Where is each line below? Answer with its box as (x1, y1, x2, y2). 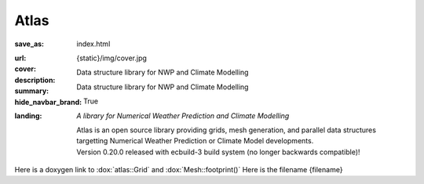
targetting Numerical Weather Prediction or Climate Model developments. (76, 136, 314, 146)
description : (14, 75, 56, 85)
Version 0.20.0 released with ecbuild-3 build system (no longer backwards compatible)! (76, 147, 360, 157)
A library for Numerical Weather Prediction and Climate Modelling (76, 110, 290, 121)
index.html (76, 39, 111, 49)
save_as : (14, 39, 45, 49)
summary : (14, 86, 49, 96)
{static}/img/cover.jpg (76, 53, 147, 63)
